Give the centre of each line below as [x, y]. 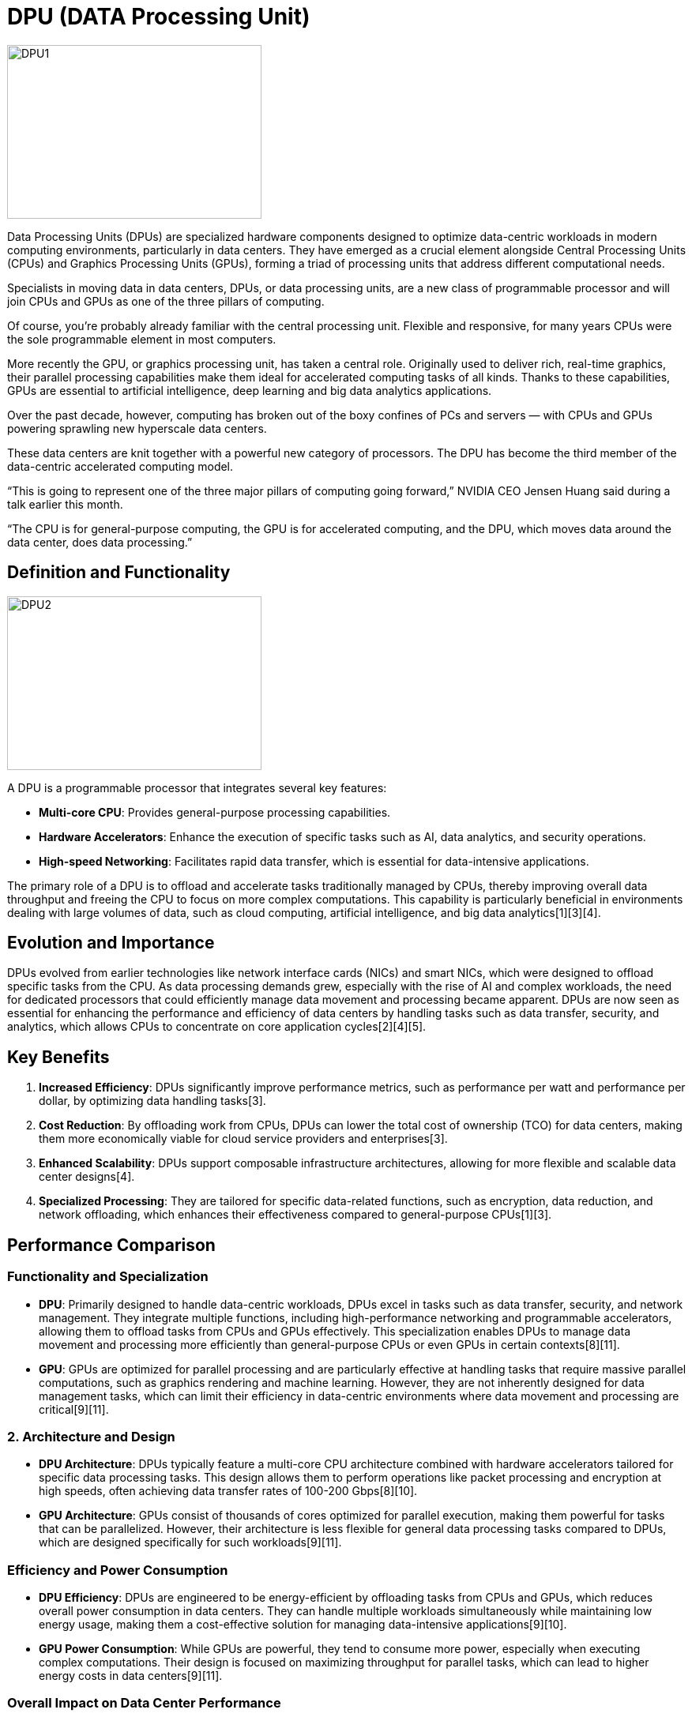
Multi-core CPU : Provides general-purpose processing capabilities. [215, 812]
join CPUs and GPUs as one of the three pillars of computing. [166, 301]
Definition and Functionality [119, 573]
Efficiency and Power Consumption [118, 1570]
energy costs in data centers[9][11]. [131, 1676]
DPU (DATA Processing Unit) [159, 17]
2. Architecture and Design [91, 1436]
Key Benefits [58, 1057]
